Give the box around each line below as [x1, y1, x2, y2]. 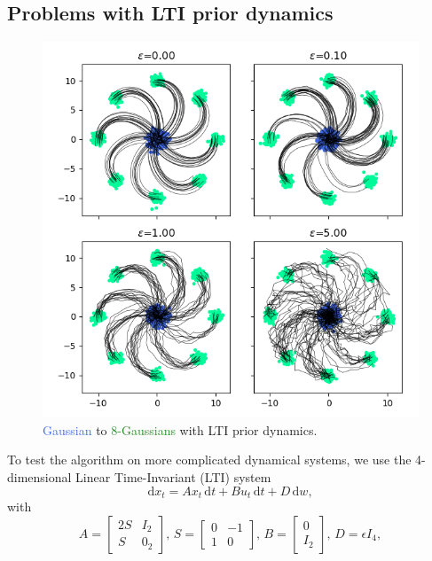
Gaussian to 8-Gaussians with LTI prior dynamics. [43, 420, 318, 439]
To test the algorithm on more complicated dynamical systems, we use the [7, 450, 412, 469]
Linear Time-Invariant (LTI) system [75, 467, 271, 486]
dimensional [7, 467, 72, 486]
